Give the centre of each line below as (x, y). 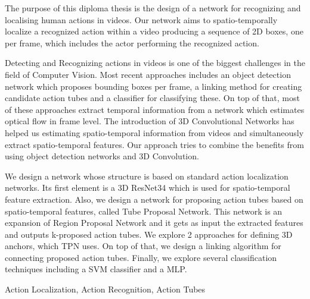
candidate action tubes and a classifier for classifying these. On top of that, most (152, 98)
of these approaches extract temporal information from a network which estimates (155, 109)
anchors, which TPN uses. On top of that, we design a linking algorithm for (143, 246)
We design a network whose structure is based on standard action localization (147, 176)
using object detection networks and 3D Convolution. (102, 156)
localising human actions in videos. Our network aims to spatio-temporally (141, 19)
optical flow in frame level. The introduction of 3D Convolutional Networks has (150, 121)
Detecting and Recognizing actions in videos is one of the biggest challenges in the (155, 63)
